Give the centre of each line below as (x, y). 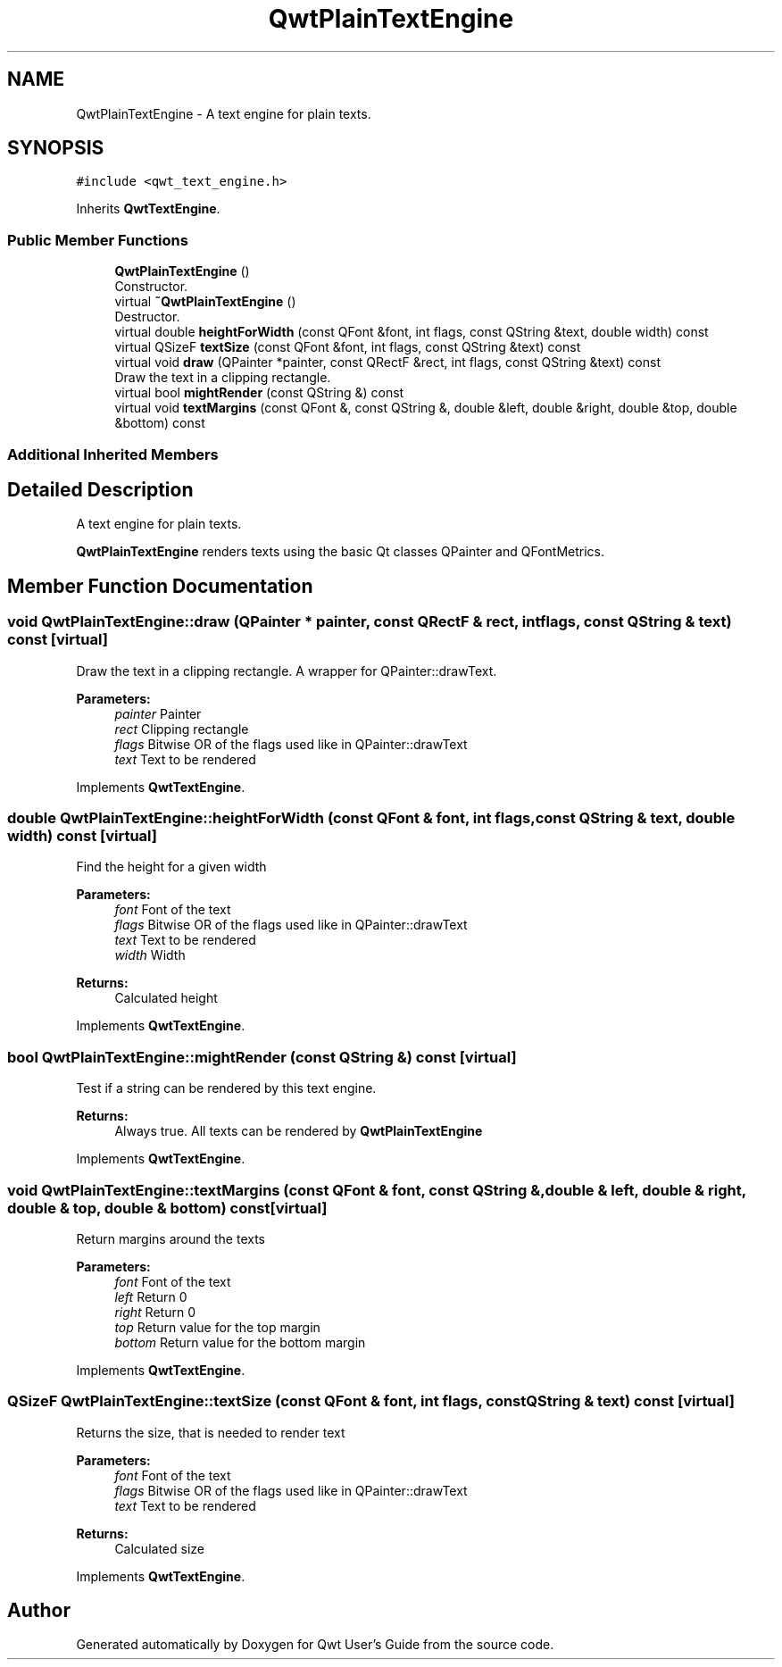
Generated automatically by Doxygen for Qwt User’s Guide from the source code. (315, 1645)
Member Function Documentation (160, 586)
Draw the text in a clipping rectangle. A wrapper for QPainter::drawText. (287, 671)
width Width (150, 955)
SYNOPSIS (56, 148)
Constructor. (151, 287)
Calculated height (166, 998)
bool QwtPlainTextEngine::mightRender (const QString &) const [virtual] (262, 1057)
